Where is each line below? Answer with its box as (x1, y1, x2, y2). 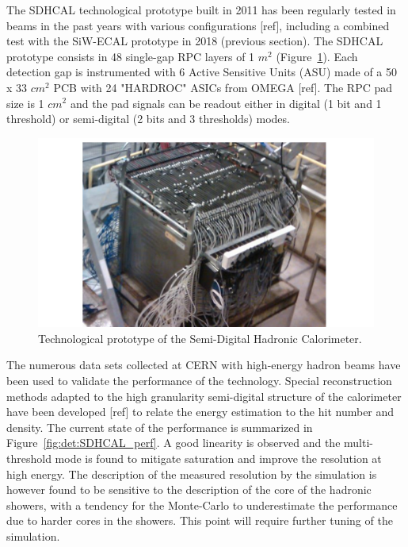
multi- (344, 434, 373, 451)
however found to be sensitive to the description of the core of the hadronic (6, 481, 372, 498)
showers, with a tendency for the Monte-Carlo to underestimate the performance (6, 496, 398, 513)
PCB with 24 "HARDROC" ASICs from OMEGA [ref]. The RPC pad (53, 79, 393, 95)
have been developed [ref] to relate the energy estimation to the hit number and (6, 403, 395, 420)
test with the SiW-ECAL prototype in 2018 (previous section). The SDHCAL (6, 33, 383, 49)
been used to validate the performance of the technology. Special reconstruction (6, 372, 392, 389)
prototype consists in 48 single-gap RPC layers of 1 (6, 48, 255, 64)
